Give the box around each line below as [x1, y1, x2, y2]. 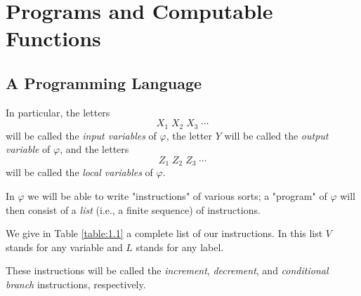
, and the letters [60, 142, 129, 156]
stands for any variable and [6, 239, 123, 254]
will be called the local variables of [6, 165, 153, 180]
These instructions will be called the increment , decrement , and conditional [6, 263, 329, 278]
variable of [6, 142, 51, 156]
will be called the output [224, 128, 329, 142]
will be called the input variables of [6, 128, 157, 142]
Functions [6, 24, 101, 53]
